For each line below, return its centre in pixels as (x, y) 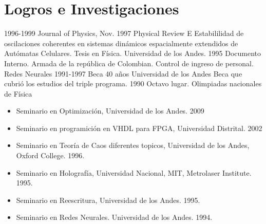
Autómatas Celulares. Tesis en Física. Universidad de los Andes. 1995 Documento (133, 53)
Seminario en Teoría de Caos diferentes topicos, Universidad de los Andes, (133, 145)
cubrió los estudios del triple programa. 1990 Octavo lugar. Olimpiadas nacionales (133, 83)
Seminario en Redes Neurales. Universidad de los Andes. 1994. (114, 217)
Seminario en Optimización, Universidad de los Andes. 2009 (110, 111)
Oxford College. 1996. (50, 155)
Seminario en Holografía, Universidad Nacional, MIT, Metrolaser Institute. (134, 172)
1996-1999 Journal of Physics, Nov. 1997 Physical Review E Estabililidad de (124, 33)
